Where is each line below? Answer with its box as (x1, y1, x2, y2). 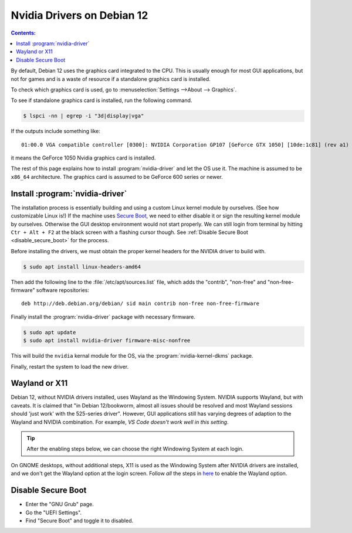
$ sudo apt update (23, 329, 76, 335)
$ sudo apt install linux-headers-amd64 (23, 263, 141, 270)
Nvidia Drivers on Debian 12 (11, 9, 148, 22)
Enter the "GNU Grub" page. (25, 501, 94, 508)
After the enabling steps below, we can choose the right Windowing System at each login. (26, 446, 244, 453)
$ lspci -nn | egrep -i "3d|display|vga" (23, 113, 144, 120)
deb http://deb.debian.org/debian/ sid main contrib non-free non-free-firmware (21, 300, 260, 307)
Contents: (11, 29, 36, 36)
